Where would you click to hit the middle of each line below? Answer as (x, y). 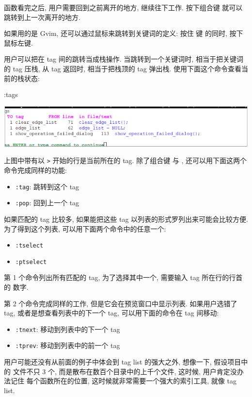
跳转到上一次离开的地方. (42, 17)
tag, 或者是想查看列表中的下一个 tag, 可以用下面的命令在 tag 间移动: (111, 313)
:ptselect (31, 262)
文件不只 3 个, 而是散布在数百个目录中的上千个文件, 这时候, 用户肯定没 (125, 371)
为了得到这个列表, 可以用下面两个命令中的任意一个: (85, 228)
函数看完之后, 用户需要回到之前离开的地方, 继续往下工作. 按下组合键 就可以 (123, 7)
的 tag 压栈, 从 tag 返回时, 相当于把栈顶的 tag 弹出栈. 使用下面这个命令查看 (123, 68)
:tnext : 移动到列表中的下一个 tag (68, 329)
